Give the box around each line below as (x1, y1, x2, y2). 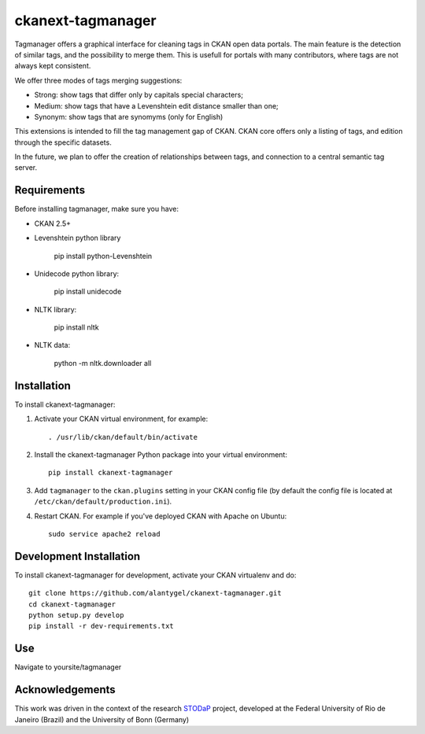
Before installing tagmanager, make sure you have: (14, 205, 179, 214)
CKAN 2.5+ (34, 219, 71, 228)
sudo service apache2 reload (48, 529, 161, 538)
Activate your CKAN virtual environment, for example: (34, 414, 209, 424)
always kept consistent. (14, 61, 91, 71)
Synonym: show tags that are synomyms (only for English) (34, 112, 224, 121)
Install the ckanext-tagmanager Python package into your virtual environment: (34, 449, 287, 459)
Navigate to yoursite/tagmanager (14, 662, 122, 672)
